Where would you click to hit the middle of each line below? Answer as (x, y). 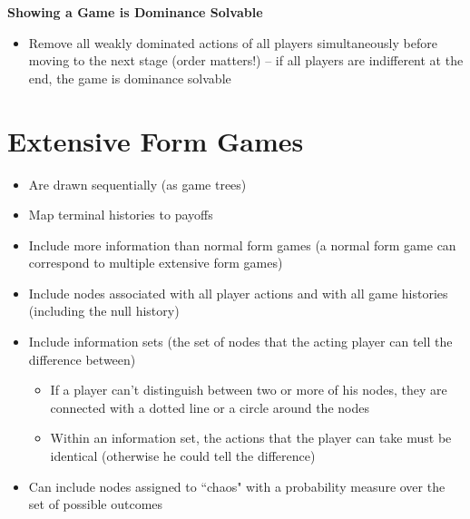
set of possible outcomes (96, 504)
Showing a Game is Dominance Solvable (135, 12)
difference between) (82, 359)
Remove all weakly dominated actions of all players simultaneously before (233, 42)
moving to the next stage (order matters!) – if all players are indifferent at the (246, 60)
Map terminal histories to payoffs (121, 215)
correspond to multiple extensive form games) (156, 263)
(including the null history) (104, 311)
